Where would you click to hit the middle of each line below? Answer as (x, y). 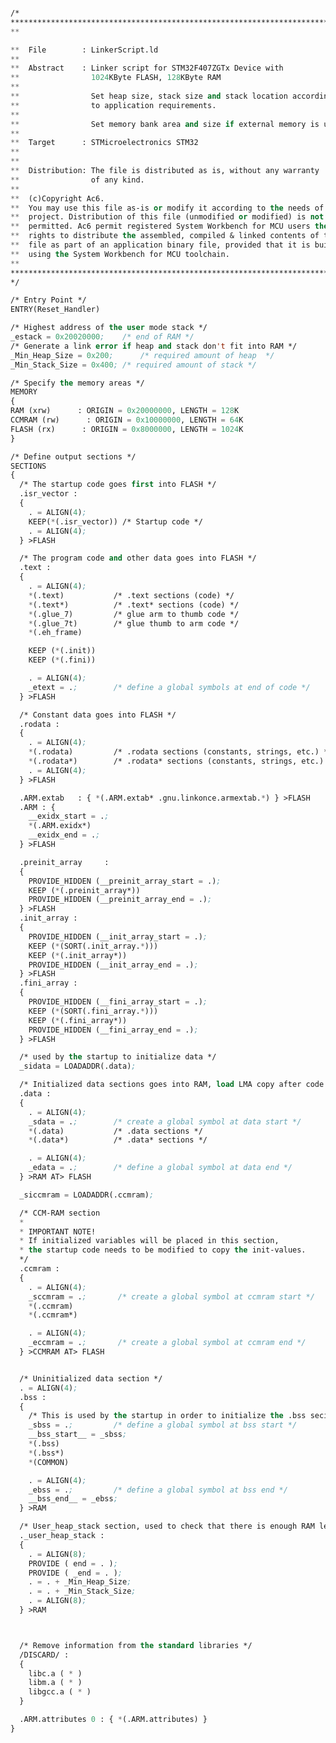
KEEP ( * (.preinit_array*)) (84, 890)
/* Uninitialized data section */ (91, 1378)
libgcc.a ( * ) (60, 1692)
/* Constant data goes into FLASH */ (98, 715)
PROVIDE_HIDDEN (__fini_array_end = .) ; (113, 1030)
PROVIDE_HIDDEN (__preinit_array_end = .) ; (120, 900)
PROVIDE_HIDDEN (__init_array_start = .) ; (118, 936)
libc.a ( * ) (55, 1673)
